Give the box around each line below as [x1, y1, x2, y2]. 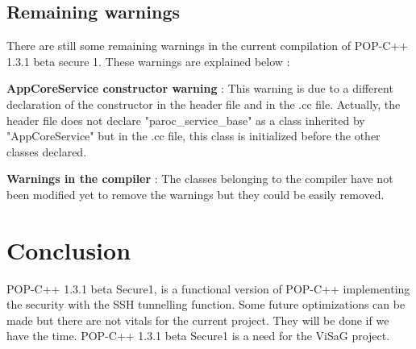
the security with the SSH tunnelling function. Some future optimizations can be [6, 296, 406, 313]
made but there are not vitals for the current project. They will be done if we [6, 311, 389, 328]
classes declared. [6, 143, 87, 160]
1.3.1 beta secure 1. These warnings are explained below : [6, 52, 290, 69]
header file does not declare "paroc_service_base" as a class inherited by [6, 111, 365, 128]
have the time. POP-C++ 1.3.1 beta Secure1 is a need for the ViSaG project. [6, 327, 390, 344]
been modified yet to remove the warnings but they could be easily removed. [6, 185, 385, 202]
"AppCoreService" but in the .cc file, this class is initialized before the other [6, 127, 381, 144]
